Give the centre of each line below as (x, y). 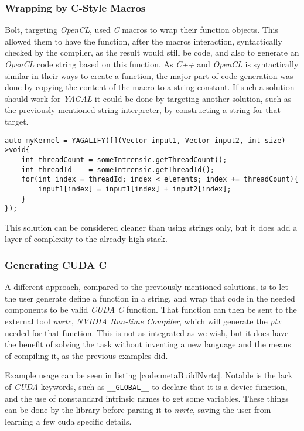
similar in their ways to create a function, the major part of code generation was (149, 75)
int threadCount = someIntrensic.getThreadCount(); (124, 160)
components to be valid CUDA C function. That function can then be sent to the (151, 309)
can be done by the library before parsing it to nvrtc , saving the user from (138, 410)
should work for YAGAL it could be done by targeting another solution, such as (148, 98)
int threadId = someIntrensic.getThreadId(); (118, 170)
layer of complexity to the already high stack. (86, 239)
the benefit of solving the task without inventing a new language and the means (148, 344)
